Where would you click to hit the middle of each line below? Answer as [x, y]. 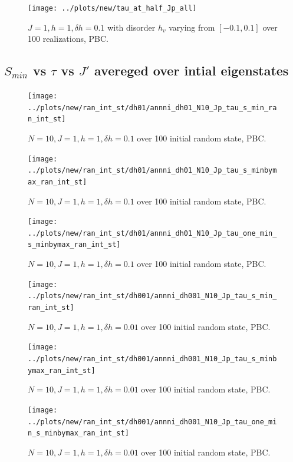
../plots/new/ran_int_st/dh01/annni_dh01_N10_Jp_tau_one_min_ [152, 233]
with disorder [131, 27]
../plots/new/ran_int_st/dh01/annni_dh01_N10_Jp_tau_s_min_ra [152, 108]
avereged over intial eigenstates [192, 70]
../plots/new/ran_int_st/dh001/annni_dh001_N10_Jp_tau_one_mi [152, 422]
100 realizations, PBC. [68, 39]
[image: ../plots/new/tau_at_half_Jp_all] [112, 8]
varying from [192, 27]
